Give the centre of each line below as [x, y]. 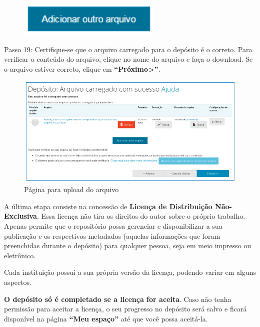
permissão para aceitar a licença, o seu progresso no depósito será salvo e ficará [125, 309]
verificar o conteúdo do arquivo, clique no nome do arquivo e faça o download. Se [128, 59]
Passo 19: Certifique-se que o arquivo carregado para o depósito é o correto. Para [128, 49]
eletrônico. [20, 255]
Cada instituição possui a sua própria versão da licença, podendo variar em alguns [130, 272]
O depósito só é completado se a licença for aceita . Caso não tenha [118, 299]
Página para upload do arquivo [71, 189]
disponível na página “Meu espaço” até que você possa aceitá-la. [106, 318]
